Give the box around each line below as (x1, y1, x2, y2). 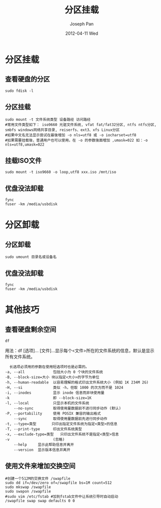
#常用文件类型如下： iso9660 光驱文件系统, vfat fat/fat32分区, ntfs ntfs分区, (5, 122, 157, 127)
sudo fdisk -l (5, 88, 34, 93)
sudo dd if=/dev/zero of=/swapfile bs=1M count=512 (5, 480, 112, 485)
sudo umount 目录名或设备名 (5, 254, 57, 259)
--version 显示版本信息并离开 (14, 447, 71, 452)
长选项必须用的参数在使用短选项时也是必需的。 (9, 364, 89, 369)
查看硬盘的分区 (5, 75, 50, 84)
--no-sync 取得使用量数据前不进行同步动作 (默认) (14, 406, 122, 411)
